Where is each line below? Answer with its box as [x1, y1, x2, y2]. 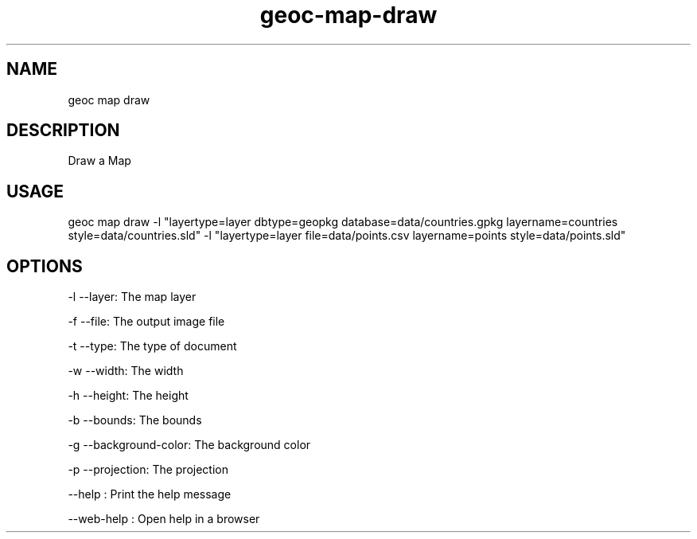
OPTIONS [6, 256, 83, 276]
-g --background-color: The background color [68, 438, 311, 452]
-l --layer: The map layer [68, 290, 197, 304]
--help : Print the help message [68, 487, 232, 502]
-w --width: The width [68, 364, 184, 378]
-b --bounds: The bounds [68, 413, 202, 428]
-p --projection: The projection [68, 463, 228, 477]
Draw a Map [68, 154, 131, 168]
